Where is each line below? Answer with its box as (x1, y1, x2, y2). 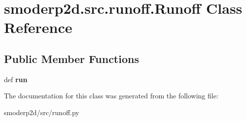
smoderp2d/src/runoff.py (4, 107, 79, 117)
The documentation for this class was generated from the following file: (4, 91, 218, 101)
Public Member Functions (4, 51, 139, 66)
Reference (4, 17, 72, 37)
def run (4, 74, 28, 84)
